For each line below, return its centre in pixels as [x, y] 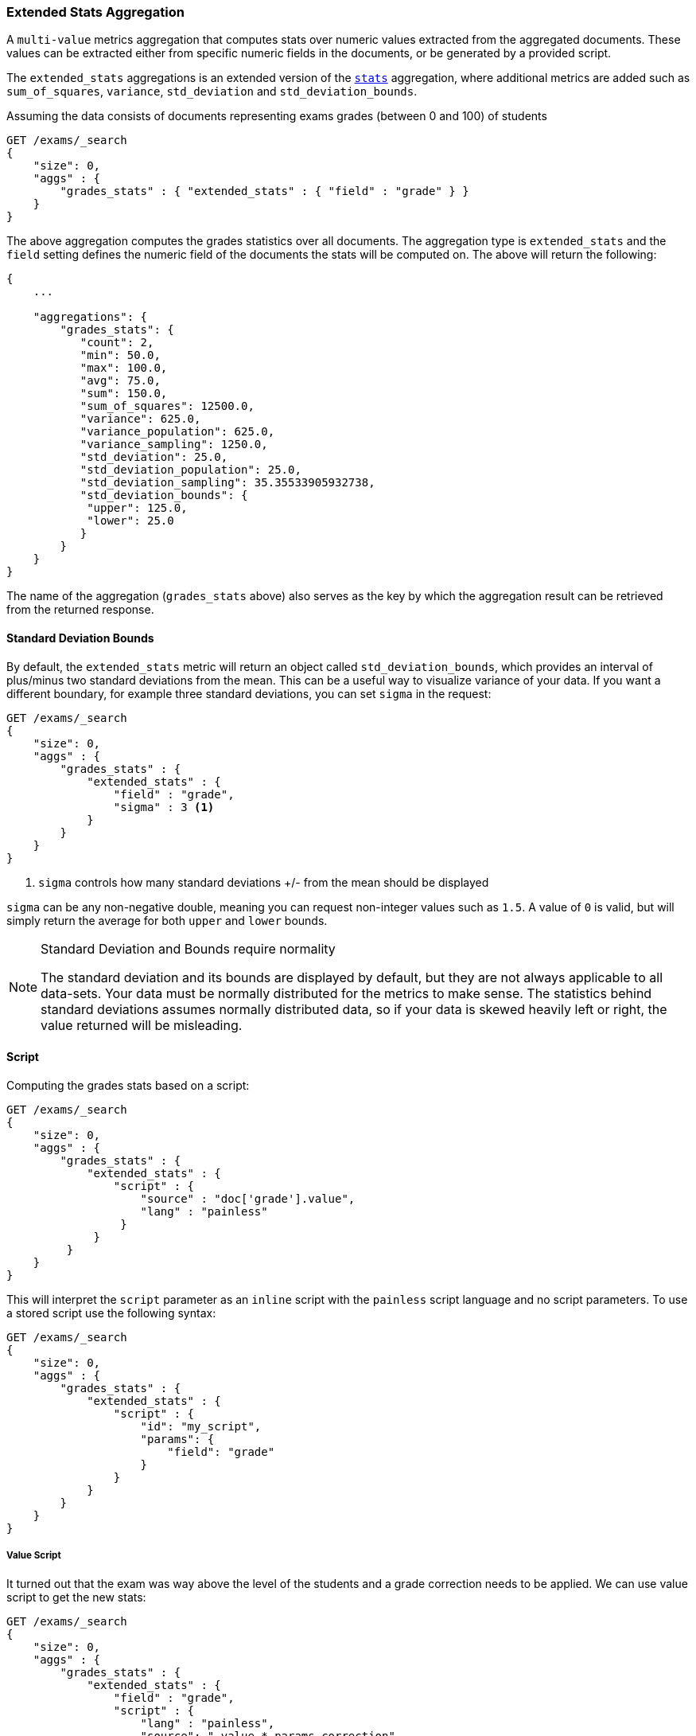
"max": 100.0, [124, 368]
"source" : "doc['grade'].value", [248, 1198]
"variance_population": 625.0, [177, 432]
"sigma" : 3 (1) [164, 807]
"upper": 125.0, [137, 508]
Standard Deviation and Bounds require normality [188, 948]
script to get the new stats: [76, 1597]
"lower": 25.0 [130, 521]
